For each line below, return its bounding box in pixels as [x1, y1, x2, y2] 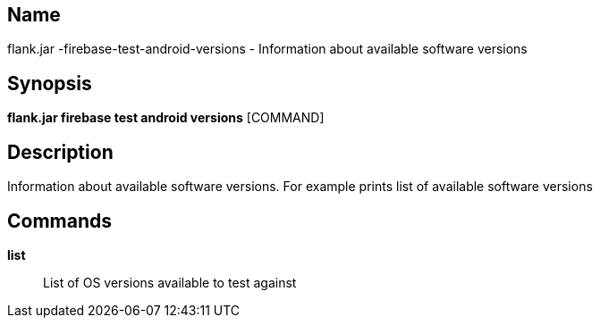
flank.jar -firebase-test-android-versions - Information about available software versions [7, 41, 528, 57]
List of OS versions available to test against [43, 274, 297, 290]
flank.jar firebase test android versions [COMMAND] [7, 110, 325, 126]
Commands [7, 209, 113, 232]
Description [7, 140, 114, 163]
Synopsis [7, 71, 92, 95]
